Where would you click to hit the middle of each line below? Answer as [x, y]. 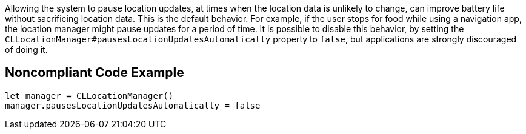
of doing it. [26, 49]
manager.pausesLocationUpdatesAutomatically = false [133, 105]
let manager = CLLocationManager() [89, 95]
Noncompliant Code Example [95, 73]
